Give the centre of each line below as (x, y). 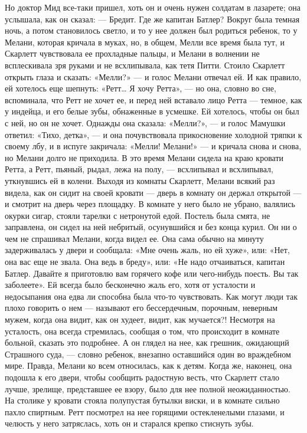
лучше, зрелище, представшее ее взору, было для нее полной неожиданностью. (148, 388)
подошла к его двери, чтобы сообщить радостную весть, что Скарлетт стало (142, 377)
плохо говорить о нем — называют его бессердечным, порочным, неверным (141, 308)
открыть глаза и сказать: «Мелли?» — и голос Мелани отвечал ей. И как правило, (153, 76)
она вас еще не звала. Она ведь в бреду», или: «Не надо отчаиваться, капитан (145, 262)
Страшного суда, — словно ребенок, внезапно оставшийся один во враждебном (148, 354)
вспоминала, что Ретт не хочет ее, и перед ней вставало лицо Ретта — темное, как (153, 99)
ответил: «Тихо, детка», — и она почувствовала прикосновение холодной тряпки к (153, 134)
